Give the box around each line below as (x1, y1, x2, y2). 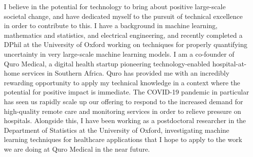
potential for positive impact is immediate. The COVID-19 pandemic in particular (4, 87, 249, 97)
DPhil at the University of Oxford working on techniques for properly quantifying (4, 39, 248, 49)
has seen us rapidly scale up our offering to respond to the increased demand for (4, 96, 243, 106)
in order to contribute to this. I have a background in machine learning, (4, 20, 217, 31)
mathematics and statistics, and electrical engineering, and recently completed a (4, 30, 243, 40)
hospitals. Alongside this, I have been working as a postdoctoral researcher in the (4, 115, 246, 126)
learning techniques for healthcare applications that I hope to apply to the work (4, 134, 242, 144)
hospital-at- (212, 58, 247, 68)
